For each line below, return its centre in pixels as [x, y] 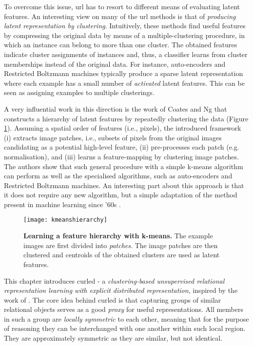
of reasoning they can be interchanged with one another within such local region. [125, 328]
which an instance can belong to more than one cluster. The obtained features [121, 45]
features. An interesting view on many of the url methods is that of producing [120, 16]
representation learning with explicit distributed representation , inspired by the [121, 290]
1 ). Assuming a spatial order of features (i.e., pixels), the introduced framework [123, 128]
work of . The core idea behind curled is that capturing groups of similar [113, 299]
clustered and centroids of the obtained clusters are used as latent [122, 255]
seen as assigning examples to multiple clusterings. [79, 92]
